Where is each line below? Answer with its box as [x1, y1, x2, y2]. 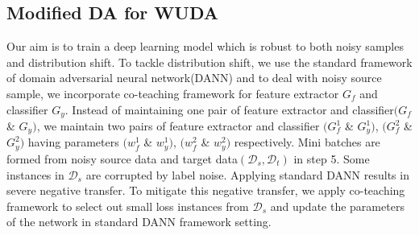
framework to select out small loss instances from [6, 197, 249, 214]
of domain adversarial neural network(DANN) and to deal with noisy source [6, 69, 382, 86]
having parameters [27, 134, 119, 150]
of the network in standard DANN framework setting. [6, 213, 272, 230]
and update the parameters [270, 197, 404, 214]
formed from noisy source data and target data [6, 150, 238, 167]
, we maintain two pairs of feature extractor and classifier [36, 117, 320, 134]
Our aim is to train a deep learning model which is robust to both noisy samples [6, 38, 404, 55]
